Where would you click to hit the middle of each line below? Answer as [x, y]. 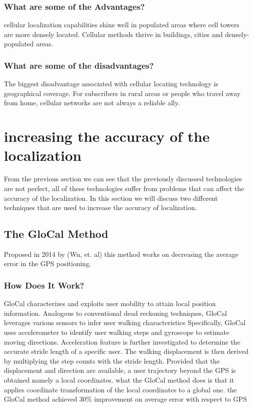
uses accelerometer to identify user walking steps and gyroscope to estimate [117, 332]
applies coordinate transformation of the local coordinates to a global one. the [120, 389]
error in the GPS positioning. [48, 263]
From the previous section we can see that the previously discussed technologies [123, 179]
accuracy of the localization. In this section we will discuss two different [111, 198]
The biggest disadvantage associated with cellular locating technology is [111, 84]
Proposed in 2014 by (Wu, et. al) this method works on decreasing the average [121, 254]
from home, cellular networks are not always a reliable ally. [92, 103]
